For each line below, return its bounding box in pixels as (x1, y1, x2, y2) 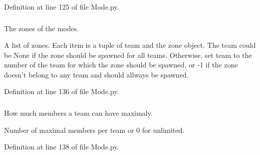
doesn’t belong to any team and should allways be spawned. (4, 69, 189, 80)
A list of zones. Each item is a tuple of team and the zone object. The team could (4, 40, 256, 50)
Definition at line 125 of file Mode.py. (4, 2, 119, 12)
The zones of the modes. (4, 23, 79, 33)
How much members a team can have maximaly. (4, 108, 153, 118)
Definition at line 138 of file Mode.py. (4, 141, 119, 152)
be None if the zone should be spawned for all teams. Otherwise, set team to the (4, 49, 252, 60)
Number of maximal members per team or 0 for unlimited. (4, 124, 185, 135)
